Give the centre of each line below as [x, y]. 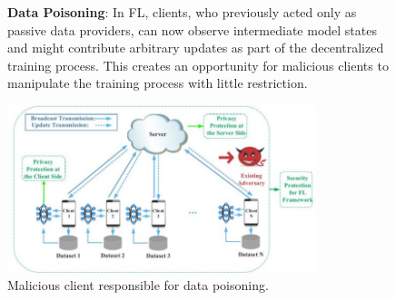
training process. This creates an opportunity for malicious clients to [198, 65]
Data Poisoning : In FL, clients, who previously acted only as [182, 12]
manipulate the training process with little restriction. [158, 83]
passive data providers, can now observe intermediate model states [192, 29]
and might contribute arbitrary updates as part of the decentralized [196, 48]
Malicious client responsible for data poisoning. [138, 285]
